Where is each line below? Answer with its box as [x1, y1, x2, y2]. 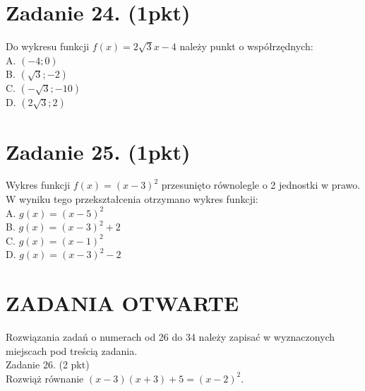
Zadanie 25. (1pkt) [6, 136, 191, 165]
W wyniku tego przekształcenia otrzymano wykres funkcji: [6, 192, 258, 206]
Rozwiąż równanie [6, 370, 84, 385]
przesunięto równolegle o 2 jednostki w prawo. [161, 177, 361, 192]
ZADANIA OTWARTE [6, 288, 239, 317]
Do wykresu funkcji [6, 39, 90, 54]
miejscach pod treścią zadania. [6, 343, 138, 358]
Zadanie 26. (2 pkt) [6, 357, 90, 372]
